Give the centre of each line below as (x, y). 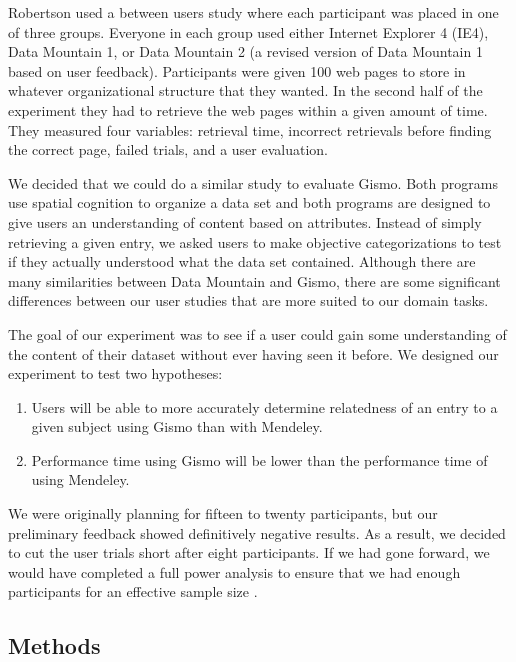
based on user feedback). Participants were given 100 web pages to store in (237, 70)
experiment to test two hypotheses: (115, 373)
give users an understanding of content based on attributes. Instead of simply (245, 221)
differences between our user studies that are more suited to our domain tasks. (248, 300)
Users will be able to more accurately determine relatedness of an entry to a (264, 406)
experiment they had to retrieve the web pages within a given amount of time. (248, 109)
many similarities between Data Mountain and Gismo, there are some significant (254, 280)
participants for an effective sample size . (133, 591)
